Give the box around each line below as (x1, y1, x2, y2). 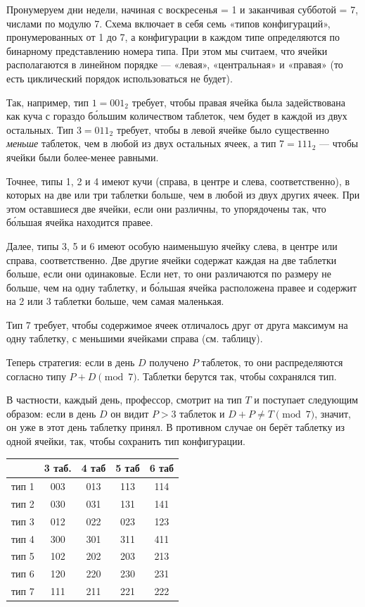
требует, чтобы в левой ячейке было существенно (116, 122, 330, 137)
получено (149, 355, 189, 370)
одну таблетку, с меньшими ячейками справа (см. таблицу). (6, 331, 263, 346)
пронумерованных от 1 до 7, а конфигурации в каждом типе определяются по (6, 30, 340, 44)
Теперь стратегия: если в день (6, 355, 135, 370)
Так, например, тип (6, 94, 89, 109)
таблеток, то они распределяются (201, 355, 343, 370)
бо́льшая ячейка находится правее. (6, 215, 153, 230)
